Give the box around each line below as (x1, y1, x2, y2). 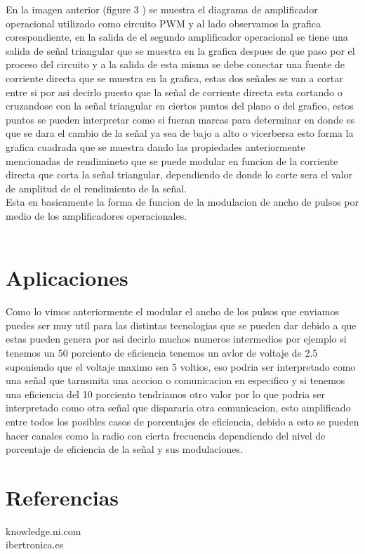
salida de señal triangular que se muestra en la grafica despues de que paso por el (6, 43, 355, 58)
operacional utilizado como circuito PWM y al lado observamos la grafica (6, 15, 321, 30)
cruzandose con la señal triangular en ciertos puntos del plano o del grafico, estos (6, 98, 354, 113)
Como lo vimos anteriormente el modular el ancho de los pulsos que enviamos (6, 304, 339, 319)
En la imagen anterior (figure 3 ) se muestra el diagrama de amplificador (6, 2, 318, 16)
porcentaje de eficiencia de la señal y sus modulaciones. (6, 442, 243, 456)
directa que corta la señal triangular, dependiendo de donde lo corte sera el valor (6, 167, 352, 182)
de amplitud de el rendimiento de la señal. (6, 180, 187, 195)
